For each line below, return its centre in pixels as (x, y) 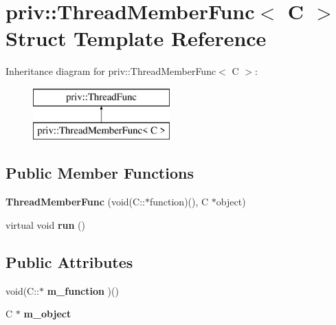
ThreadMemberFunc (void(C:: (75, 202)
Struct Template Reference (136, 38)
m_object (47, 314)
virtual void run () (45, 224)
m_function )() (83, 290)
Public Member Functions (100, 173)
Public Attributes (69, 261)
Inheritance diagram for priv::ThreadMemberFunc (111, 71)
